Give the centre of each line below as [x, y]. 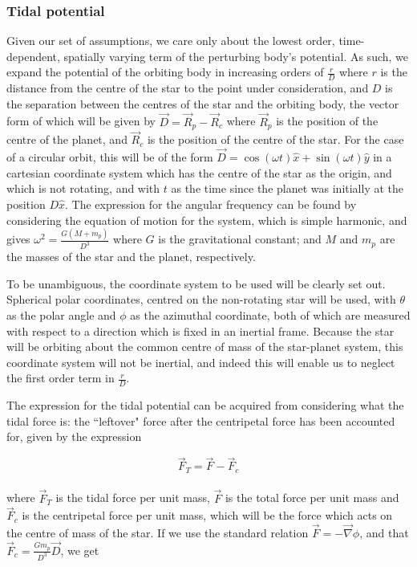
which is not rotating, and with [83, 188]
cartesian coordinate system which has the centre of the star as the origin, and [199, 172]
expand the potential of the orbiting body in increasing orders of [165, 72]
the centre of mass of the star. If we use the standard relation [158, 533]
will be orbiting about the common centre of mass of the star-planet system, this [205, 347]
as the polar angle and [61, 315]
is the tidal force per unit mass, [133, 498]
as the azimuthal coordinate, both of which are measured [270, 315]
